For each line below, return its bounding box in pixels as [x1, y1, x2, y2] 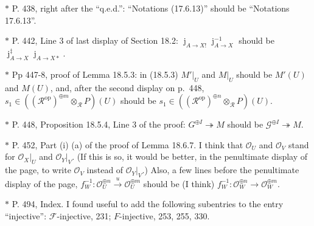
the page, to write [5, 163, 71, 176]
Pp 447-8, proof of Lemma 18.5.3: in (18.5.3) [12, 67, 178, 80]
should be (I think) [143, 177, 215, 190]
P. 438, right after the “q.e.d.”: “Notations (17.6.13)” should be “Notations [12, 2, 290, 14]
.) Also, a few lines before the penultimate [142, 163, 299, 176]
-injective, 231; [57, 209, 111, 222]
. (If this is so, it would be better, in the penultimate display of [72, 150, 308, 163]
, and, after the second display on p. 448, [50, 81, 204, 94]
